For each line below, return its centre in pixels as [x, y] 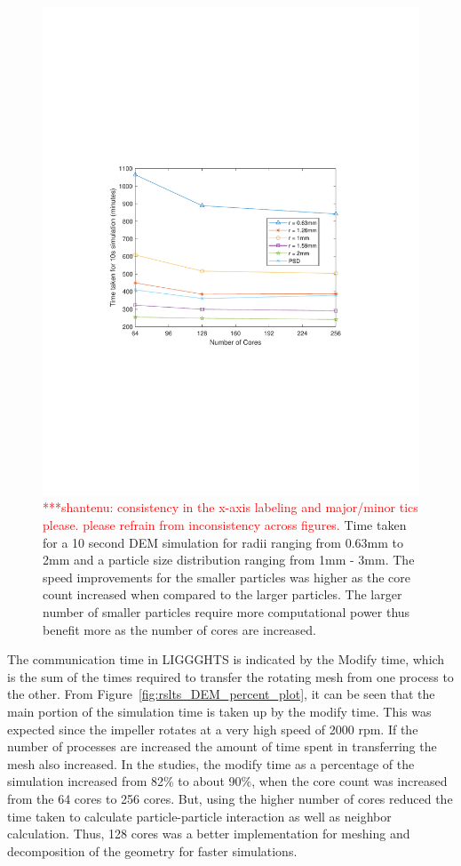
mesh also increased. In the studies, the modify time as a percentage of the [211, 763]
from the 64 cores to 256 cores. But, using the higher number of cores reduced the [230, 798]
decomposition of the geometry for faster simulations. [152, 850]
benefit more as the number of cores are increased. [179, 629]
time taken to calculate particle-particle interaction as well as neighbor [199, 816]
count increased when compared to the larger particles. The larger [223, 594]
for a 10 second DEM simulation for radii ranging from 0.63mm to [223, 542]
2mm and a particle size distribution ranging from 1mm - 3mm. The [229, 560]
